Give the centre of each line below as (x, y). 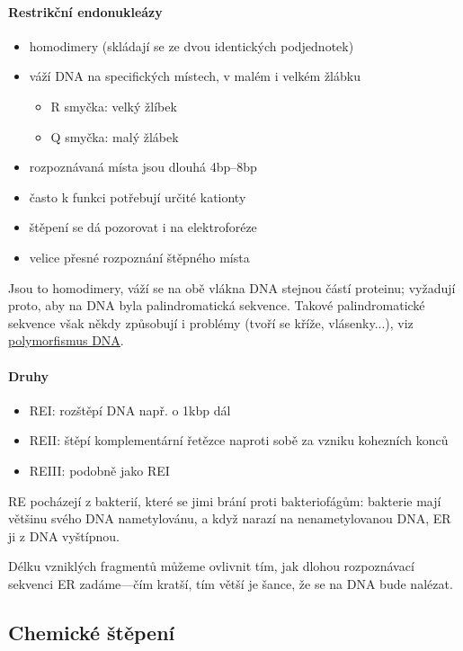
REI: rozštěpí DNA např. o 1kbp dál (130, 410)
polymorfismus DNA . (66, 340)
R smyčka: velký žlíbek (114, 106)
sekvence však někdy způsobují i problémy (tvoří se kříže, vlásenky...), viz (211, 322)
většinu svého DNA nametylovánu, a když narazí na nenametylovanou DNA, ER (230, 518)
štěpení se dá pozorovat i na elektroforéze (143, 227)
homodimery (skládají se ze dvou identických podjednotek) (191, 45)
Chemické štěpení (92, 632)
